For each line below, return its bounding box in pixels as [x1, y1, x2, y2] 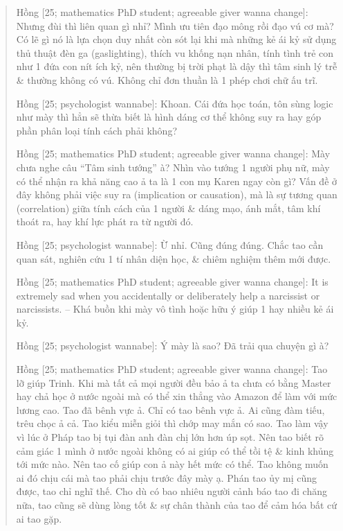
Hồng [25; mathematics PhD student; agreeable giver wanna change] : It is [16, 275, 328, 289]
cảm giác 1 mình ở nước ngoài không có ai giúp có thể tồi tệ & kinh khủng [16, 443, 334, 458]
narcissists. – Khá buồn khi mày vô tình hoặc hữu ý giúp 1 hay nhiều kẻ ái [16, 302, 334, 316]
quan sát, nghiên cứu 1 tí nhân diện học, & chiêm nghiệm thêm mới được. [16, 251, 331, 265]
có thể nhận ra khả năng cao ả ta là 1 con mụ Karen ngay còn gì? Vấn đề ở [16, 173, 337, 188]
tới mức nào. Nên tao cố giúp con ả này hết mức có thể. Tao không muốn [16, 457, 328, 471]
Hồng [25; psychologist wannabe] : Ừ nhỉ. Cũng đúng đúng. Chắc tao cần [16, 237, 324, 252]
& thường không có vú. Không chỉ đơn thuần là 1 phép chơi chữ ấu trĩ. [16, 72, 318, 87]
